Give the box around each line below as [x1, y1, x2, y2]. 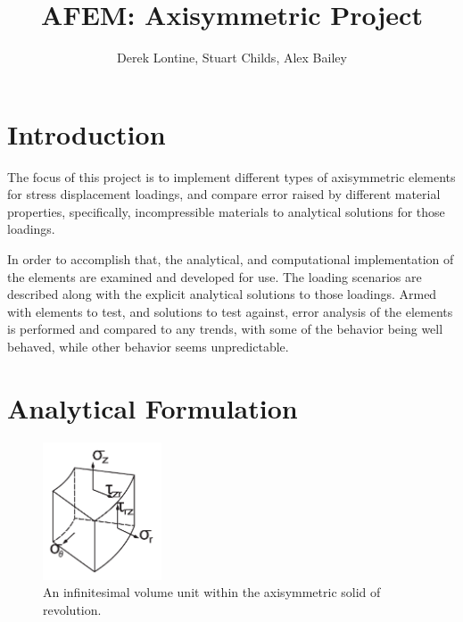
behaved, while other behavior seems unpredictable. [7, 337, 289, 355]
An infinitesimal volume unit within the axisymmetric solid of [43, 583, 381, 601]
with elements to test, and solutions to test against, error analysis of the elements [7, 302, 453, 320]
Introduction [7, 115, 166, 152]
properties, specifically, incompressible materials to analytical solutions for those [7, 202, 445, 220]
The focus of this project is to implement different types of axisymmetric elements [7, 167, 456, 186]
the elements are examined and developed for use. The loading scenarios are [7, 267, 422, 286]
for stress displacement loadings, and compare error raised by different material [7, 185, 441, 203]
